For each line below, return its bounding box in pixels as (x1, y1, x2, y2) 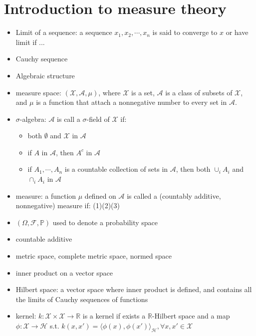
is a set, (131, 87, 155, 97)
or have (226, 27, 249, 37)
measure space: (15, 87, 61, 97)
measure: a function (15, 190, 76, 201)
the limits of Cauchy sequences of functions (15, 294, 148, 304)
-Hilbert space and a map (152, 311, 230, 321)
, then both (176, 164, 211, 174)
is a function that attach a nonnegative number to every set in (36, 97, 227, 107)
